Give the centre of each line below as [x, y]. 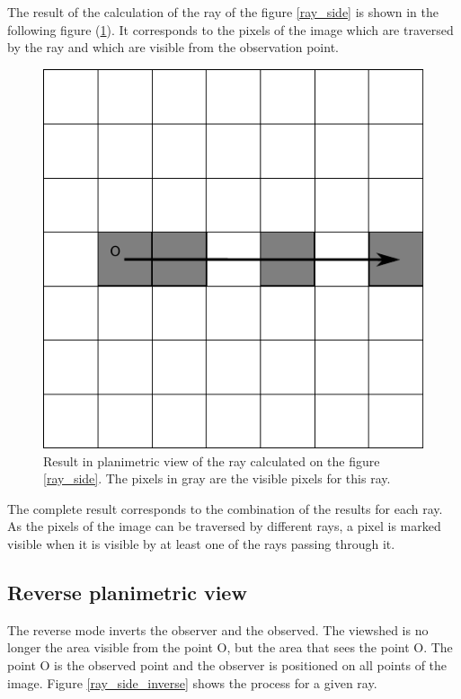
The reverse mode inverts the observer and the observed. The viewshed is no [218, 629]
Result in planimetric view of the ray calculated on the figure [212, 460]
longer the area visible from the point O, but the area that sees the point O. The [230, 647]
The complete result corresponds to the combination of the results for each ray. [225, 508]
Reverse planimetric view [127, 592]
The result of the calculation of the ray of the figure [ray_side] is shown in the [223, 12]
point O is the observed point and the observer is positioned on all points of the [227, 664]
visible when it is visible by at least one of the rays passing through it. [201, 543]
